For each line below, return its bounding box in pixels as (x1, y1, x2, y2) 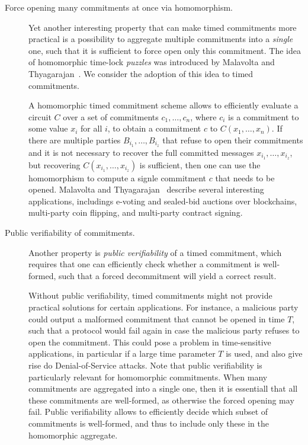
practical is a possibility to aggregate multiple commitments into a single (28, 33, 293, 45)
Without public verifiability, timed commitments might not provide (28, 289, 272, 302)
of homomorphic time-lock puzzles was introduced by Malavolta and (28, 56, 275, 68)
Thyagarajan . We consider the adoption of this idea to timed (28, 67, 254, 79)
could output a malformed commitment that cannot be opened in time (28, 312, 285, 325)
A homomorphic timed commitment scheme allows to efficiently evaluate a (28, 99, 299, 111)
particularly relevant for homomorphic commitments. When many (28, 370, 268, 383)
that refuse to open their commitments (162, 133, 303, 146)
